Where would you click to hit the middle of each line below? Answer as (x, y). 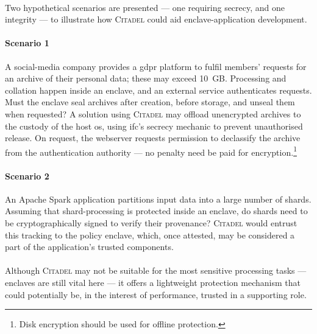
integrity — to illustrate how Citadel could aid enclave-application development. (156, 19)
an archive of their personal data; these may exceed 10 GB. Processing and (146, 78)
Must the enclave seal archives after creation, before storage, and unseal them (150, 102)
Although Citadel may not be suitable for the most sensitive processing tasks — (156, 270)
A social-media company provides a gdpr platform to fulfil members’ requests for (156, 66)
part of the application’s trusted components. (89, 247)
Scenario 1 (27, 43)
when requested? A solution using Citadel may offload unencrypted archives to (153, 113)
